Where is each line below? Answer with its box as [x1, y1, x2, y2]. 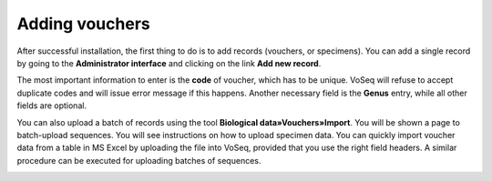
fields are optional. [16, 100, 87, 111]
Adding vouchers [16, 14, 150, 34]
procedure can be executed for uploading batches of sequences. [16, 155, 261, 166]
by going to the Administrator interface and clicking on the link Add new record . [16, 57, 322, 68]
